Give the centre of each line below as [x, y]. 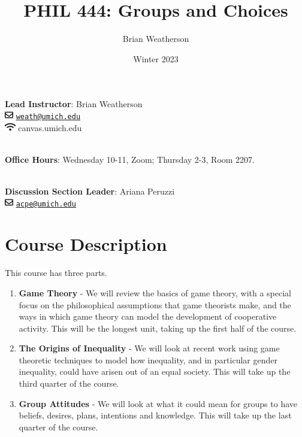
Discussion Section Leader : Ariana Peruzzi [90, 191]
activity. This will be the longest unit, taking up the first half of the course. [158, 328]
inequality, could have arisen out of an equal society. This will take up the [155, 371]
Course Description [86, 244]
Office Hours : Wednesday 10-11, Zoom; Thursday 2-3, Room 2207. [130, 159]
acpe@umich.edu [46, 204]
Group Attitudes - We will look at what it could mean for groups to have [158, 403]
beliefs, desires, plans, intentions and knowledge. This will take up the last [155, 415]
